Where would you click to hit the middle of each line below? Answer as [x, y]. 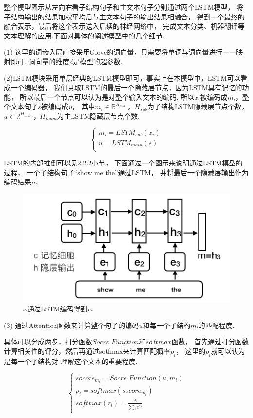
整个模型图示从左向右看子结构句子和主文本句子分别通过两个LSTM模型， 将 [124, 7]
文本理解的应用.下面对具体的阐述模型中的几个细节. [84, 35]
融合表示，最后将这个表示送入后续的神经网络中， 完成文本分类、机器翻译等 [124, 26]
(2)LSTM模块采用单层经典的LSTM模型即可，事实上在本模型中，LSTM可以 [122, 78]
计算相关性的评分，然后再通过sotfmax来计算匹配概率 [87, 351]
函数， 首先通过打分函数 [210, 341]
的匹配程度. [216, 325]
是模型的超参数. [98, 61]
